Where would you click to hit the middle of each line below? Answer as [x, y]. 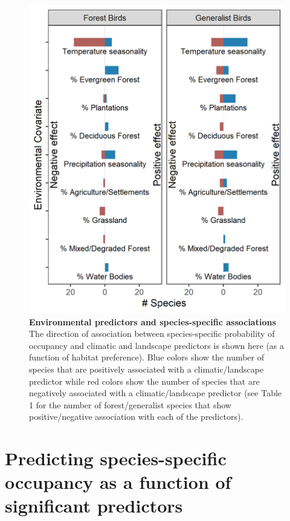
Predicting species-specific [116, 458]
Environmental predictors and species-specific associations [153, 321]
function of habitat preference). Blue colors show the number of [147, 357]
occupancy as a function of [118, 482]
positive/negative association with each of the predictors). [136, 416]
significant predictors [94, 506]
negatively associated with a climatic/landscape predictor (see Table [156, 393]
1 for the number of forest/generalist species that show [130, 404]
